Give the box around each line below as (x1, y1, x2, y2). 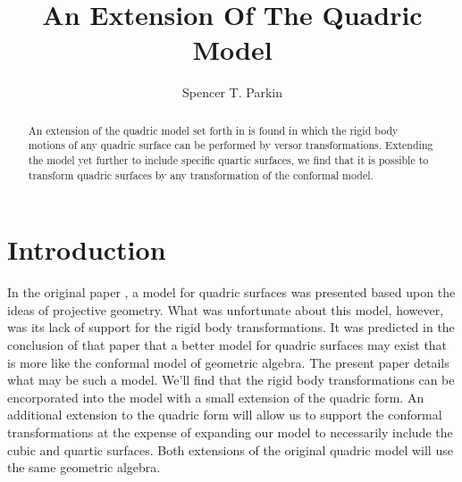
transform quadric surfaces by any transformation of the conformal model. (28, 167, 374, 182)
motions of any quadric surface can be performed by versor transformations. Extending (28, 137, 433, 153)
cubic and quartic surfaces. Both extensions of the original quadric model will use (7, 440, 453, 459)
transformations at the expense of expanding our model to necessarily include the (7, 423, 453, 442)
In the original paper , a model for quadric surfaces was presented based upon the (7, 283, 456, 302)
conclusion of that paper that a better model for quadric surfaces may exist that (7, 336, 448, 354)
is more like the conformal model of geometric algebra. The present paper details (7, 353, 449, 371)
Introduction (7, 231, 166, 268)
